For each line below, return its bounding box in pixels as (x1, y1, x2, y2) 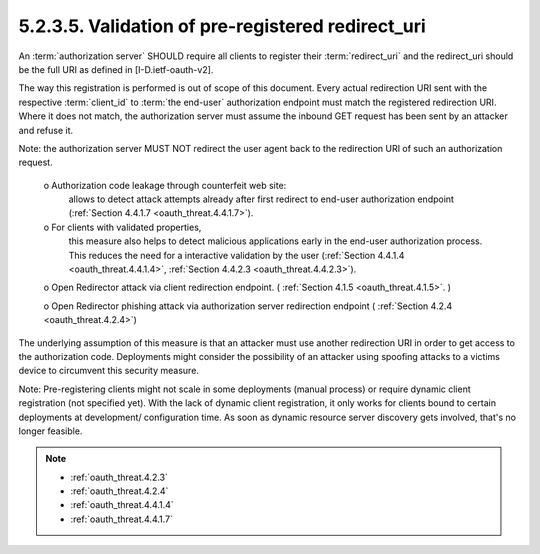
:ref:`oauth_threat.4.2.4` (70, 485, 169, 497)
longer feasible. (18, 425, 83, 437)
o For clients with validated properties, (43, 221, 202, 233)
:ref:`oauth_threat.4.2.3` (70, 471, 169, 483)
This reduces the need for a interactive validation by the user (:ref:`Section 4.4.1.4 (68, 249, 405, 261)
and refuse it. (18, 124, 74, 136)
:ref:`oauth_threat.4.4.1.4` (70, 499, 174, 511)
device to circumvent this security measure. (18, 365, 200, 377)
